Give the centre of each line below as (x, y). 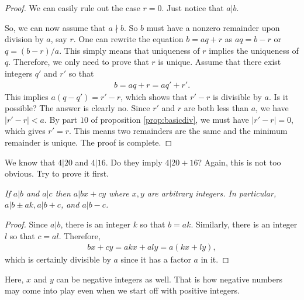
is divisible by (237, 96)
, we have (272, 108)
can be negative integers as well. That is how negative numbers (169, 279)
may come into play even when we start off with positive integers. (122, 290)
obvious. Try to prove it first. (57, 173)
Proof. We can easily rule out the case (72, 8)
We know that (30, 162)
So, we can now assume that (55, 27)
